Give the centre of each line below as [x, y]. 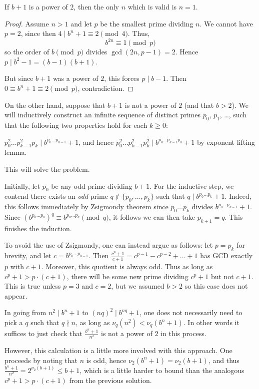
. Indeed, [238, 196]
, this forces [122, 78]
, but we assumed [138, 286]
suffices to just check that [43, 333]
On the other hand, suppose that [55, 105]
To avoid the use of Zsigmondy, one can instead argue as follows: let [109, 245]
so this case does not [216, 286]
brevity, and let [28, 255]
